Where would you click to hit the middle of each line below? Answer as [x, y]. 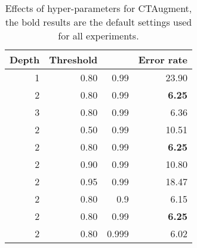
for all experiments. [98, 36]
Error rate [163, 59]
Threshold [73, 59]
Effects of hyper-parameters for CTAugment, [98, 8]
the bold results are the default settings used [98, 22]
